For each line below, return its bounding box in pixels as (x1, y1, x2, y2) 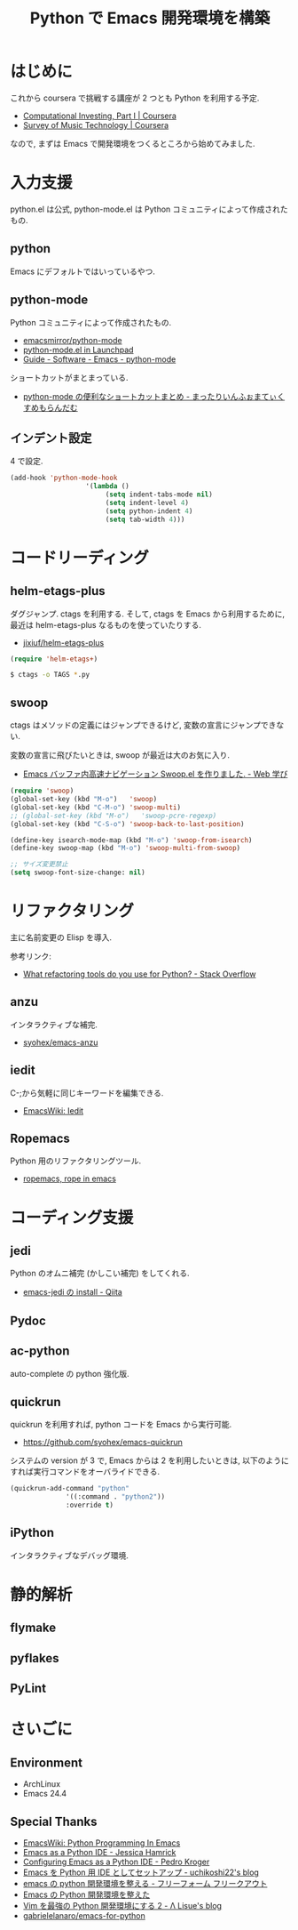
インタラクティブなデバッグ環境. (10, 1549, 129, 1561)
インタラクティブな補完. (10, 1019, 98, 1030)
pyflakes (10, 1651, 60, 1666)
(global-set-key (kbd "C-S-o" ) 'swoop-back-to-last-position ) (10, 819, 245, 828)
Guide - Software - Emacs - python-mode (22, 353, 176, 365)
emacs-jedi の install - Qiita (22, 1287, 122, 1298)
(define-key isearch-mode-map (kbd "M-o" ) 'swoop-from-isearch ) (10, 835, 253, 845)
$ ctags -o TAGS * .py (10, 671, 90, 680)
